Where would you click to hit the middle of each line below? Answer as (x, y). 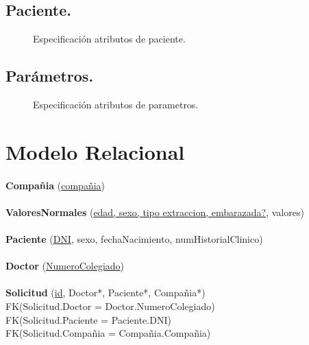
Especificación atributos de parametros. (116, 104)
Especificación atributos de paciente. (109, 39)
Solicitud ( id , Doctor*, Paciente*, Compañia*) (106, 293)
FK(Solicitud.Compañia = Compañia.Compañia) (108, 333)
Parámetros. (50, 76)
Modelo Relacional (95, 151)
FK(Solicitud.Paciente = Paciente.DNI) (88, 319)
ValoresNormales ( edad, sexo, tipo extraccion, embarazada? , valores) (155, 212)
